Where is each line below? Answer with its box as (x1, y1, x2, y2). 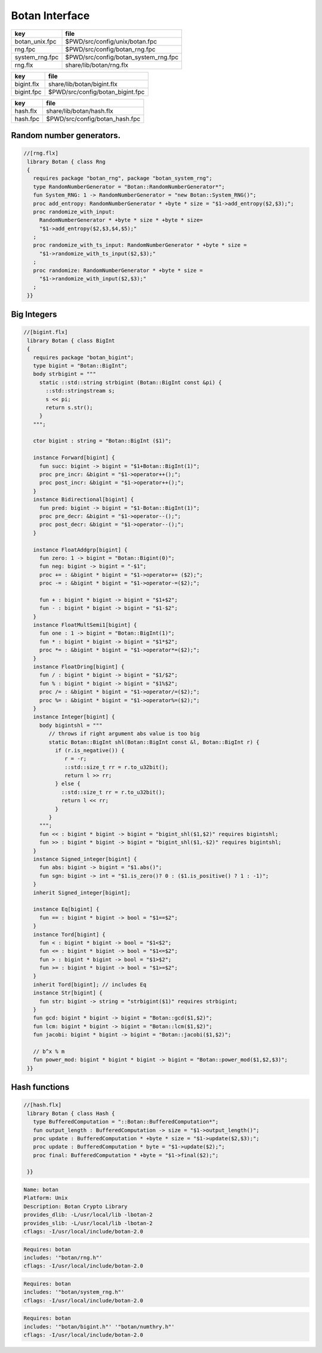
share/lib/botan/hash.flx (46, 106, 113, 115)
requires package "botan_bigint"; (33, 354, 134, 361)
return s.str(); (45, 404, 94, 411)
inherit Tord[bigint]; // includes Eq (33, 981, 147, 988)
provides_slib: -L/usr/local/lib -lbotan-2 (23, 1220, 153, 1226)
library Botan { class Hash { (27, 1110, 116, 1117)
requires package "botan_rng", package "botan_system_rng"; (33, 175, 213, 182)
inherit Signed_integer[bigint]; (33, 889, 131, 896)
